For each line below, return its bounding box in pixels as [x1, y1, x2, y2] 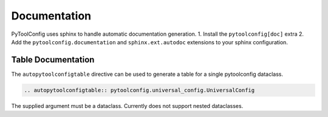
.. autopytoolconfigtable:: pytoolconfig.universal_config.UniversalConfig [24, 87, 255, 93]
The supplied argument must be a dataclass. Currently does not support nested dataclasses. [11, 102, 244, 109]
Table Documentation [11, 55, 95, 65]
